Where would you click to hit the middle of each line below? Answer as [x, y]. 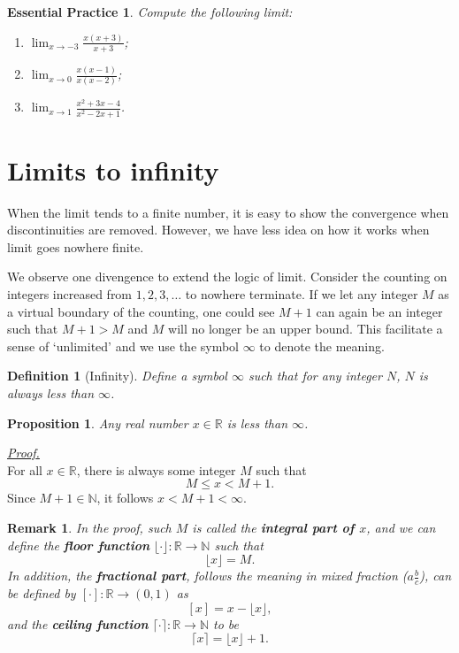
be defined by [42, 592]
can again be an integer [379, 311]
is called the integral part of [273, 527]
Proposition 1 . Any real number [98, 423]
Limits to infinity [113, 169]
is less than [257, 423]
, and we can [401, 527]
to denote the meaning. [322, 346]
